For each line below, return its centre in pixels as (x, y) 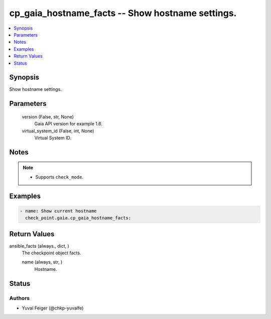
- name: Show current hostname (58, 211)
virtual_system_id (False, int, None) (58, 131)
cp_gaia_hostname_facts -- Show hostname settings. (123, 13)
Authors (20, 298)
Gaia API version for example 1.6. (68, 124)
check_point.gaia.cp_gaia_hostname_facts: (78, 218)
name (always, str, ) (42, 262)
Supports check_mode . (59, 177)
